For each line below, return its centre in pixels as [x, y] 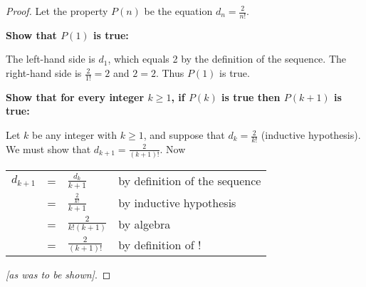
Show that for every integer [75, 96]
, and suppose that [184, 135]
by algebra [145, 224]
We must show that [48, 148]
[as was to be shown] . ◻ [58, 275]
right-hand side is [44, 73]
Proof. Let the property [57, 11]
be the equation [178, 11]
